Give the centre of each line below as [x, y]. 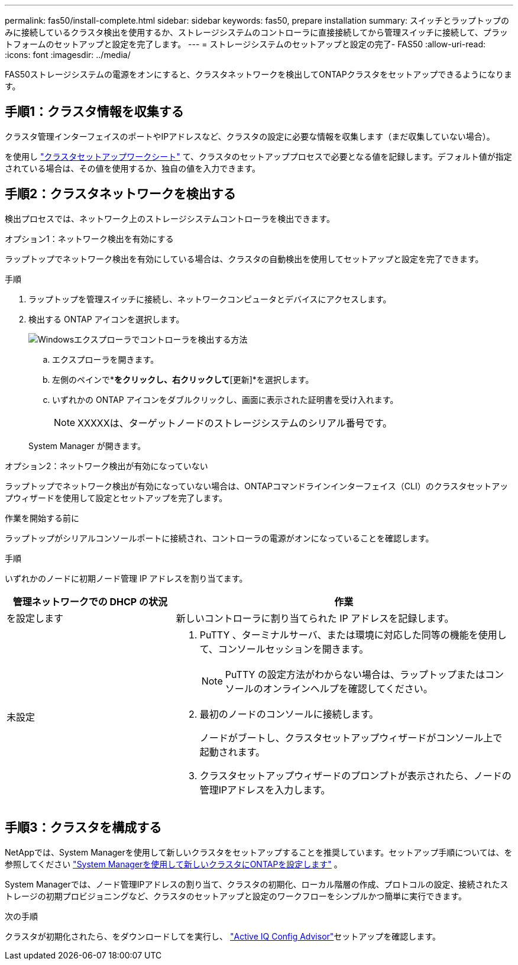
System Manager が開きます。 [87, 446]
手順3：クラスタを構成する [83, 828]
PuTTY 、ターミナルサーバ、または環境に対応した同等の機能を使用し [353, 635]
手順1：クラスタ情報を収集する [94, 112]
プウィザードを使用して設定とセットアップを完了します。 [116, 498]
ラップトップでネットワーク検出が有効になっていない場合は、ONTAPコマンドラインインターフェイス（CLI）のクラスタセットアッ [257, 486]
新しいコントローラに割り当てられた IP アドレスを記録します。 [315, 618]
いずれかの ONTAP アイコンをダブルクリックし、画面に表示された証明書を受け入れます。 [225, 399]
